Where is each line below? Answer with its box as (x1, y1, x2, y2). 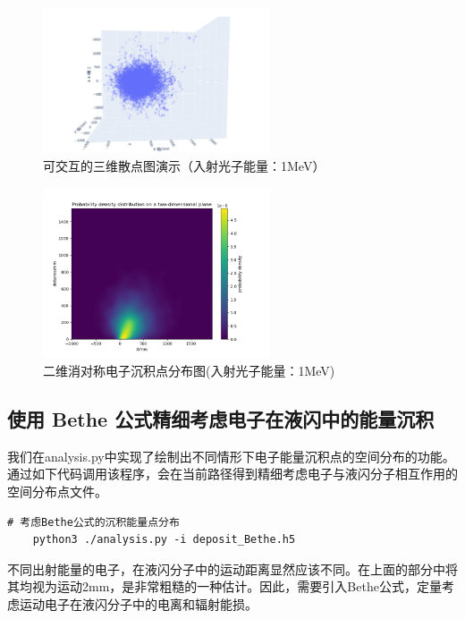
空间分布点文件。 (7, 482, 107, 500)
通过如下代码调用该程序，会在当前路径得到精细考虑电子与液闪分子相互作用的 (7, 464, 458, 483)
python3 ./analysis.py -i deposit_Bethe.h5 (32, 533, 296, 547)
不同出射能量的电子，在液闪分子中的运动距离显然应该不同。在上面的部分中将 (7, 559, 458, 578)
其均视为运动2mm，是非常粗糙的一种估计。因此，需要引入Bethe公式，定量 (7, 577, 442, 596)
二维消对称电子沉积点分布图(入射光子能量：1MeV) (43, 361, 335, 380)
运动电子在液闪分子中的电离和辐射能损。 (19, 594, 258, 613)
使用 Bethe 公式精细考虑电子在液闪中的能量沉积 (7, 405, 435, 432)
